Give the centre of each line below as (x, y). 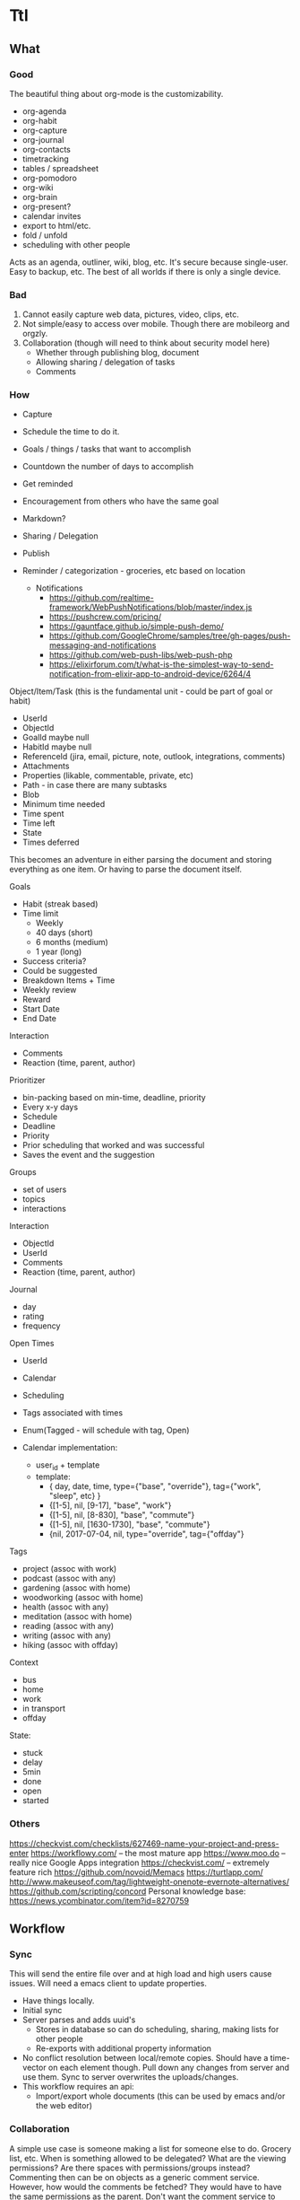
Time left (39, 823)
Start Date (41, 1009)
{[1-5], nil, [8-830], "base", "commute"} (122, 1515)
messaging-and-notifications (103, 645)
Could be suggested (60, 971)
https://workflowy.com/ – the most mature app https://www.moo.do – (159, 1853)
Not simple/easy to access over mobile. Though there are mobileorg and (156, 324)
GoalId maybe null (56, 738)
